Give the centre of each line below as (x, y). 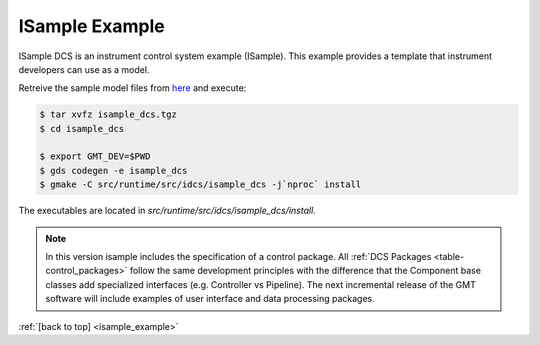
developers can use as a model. (84, 69)
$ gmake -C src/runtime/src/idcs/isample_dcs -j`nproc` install (200, 184)
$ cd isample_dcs (82, 128)
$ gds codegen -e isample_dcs (113, 170)
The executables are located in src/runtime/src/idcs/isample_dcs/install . (167, 211)
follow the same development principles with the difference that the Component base (305, 271)
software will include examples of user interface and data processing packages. (210, 299)
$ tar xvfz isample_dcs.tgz (108, 114)
